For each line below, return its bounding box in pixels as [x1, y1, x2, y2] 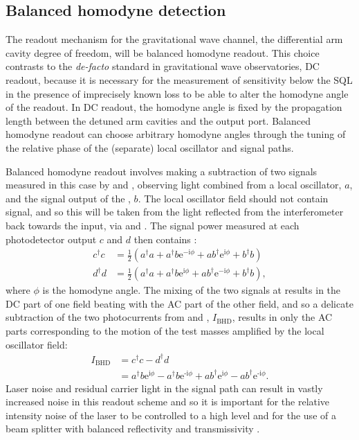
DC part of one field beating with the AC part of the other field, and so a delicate [6, 296, 353, 310]
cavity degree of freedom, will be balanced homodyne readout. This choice [6, 45, 320, 60]
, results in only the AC [232, 310, 333, 324]
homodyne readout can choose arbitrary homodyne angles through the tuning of [6, 127, 346, 141]
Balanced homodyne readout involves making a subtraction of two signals [6, 164, 317, 178]
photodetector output [6, 231, 97, 246]
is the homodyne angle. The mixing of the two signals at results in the [42, 283, 341, 297]
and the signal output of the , [6, 191, 131, 205]
